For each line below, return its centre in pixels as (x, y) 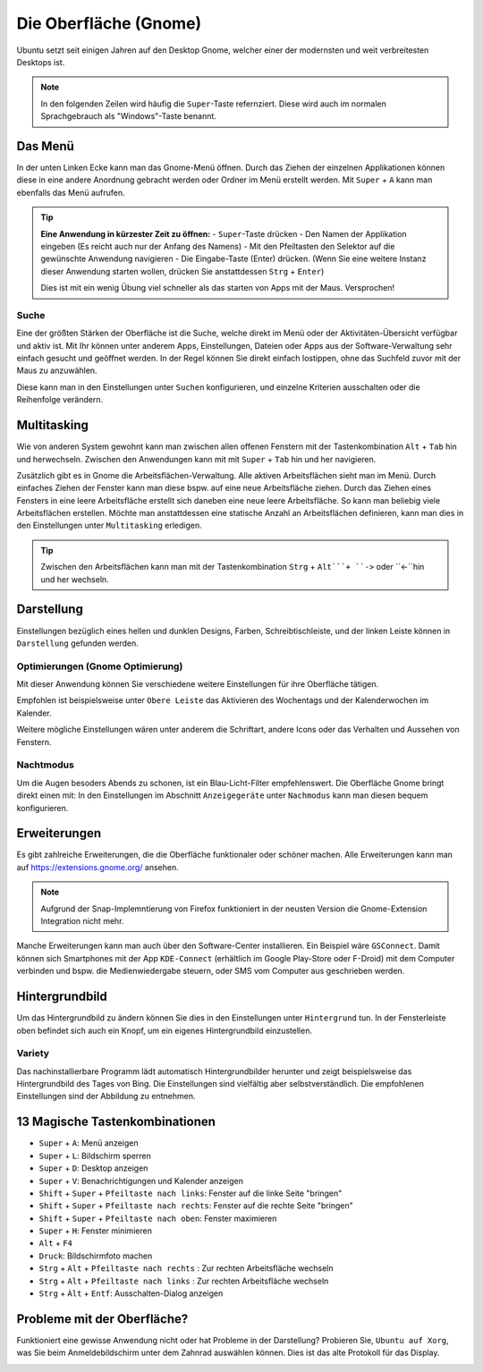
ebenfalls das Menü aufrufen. (71, 192)
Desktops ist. (41, 62)
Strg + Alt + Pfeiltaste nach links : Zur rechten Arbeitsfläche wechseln (184, 1281)
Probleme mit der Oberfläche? (102, 1319)
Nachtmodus (46, 765)
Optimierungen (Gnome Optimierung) (100, 666)
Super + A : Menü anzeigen (89, 1143)
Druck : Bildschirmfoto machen (96, 1256)
